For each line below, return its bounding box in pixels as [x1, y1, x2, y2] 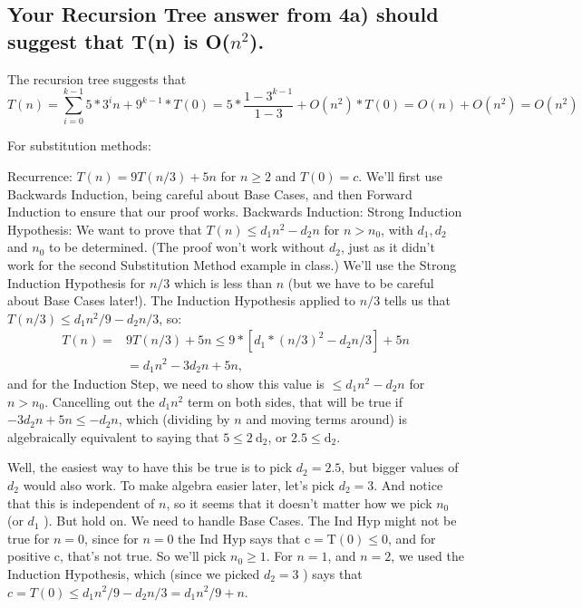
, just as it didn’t [340, 237, 435, 256]
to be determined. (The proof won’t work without [48, 237, 325, 256]
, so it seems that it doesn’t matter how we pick [166, 493, 432, 512]
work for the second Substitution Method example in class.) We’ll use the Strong [7, 256, 457, 275]
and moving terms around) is [246, 410, 407, 429]
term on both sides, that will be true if [187, 391, 403, 410]
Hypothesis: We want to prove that [7, 219, 202, 238]
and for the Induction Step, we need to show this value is [7, 374, 325, 393]
